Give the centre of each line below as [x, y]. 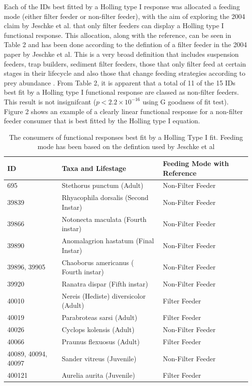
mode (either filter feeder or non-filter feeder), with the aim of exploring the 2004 [125, 16]
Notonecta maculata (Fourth [104, 219]
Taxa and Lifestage [94, 168]
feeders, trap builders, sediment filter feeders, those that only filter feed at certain [125, 63]
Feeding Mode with [196, 163]
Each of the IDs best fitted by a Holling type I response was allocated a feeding [122, 6]
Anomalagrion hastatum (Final [108, 241]
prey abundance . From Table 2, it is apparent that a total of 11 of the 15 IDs [120, 82]
